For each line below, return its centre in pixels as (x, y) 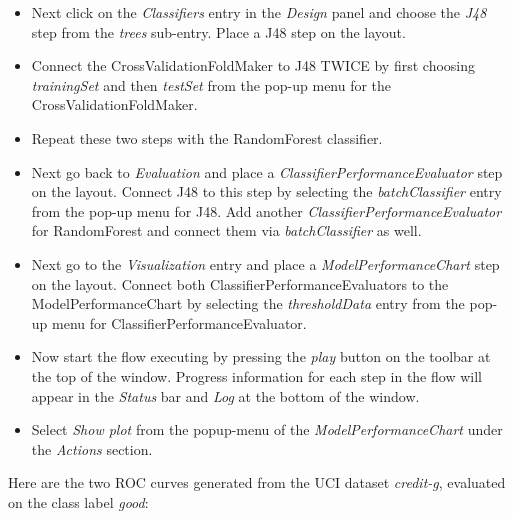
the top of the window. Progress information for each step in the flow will (256, 375)
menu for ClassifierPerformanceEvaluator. (179, 322)
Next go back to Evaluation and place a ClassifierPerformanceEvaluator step (267, 171)
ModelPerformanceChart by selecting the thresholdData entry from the (248, 303)
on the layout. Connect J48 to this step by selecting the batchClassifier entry (266, 191)
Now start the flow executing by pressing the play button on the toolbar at (261, 356)
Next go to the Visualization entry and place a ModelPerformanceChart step (265, 263)
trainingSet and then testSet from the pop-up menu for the (211, 84)
